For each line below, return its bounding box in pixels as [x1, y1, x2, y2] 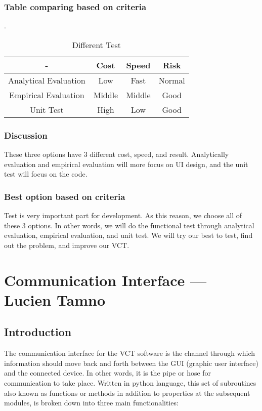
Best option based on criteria [4, 190, 125, 202]
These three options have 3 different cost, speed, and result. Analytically [4, 149, 229, 159]
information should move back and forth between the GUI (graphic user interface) [4, 357, 258, 368]
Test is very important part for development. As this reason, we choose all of [4, 210, 242, 221]
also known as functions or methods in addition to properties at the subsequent [4, 387, 250, 398]
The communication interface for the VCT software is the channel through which [4, 348, 255, 358]
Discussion [4, 129, 48, 141]
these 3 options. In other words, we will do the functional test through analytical [4, 220, 254, 230]
